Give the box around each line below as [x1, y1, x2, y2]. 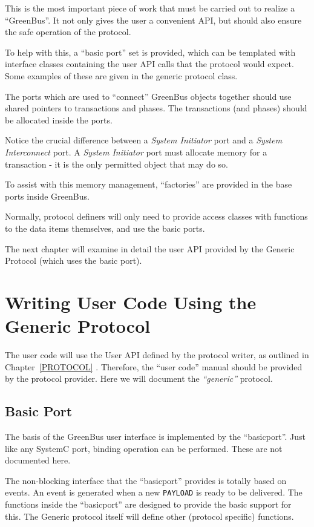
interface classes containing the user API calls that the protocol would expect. [5, 57, 294, 70]
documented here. [5, 454, 71, 466]
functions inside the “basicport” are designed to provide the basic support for [5, 498, 292, 511]
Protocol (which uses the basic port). [5, 254, 142, 267]
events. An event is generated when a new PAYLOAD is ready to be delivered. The [5, 486, 303, 499]
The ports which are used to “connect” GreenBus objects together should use [5, 90, 292, 102]
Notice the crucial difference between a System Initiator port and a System [5, 134, 283, 146]
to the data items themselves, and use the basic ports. [5, 221, 205, 234]
